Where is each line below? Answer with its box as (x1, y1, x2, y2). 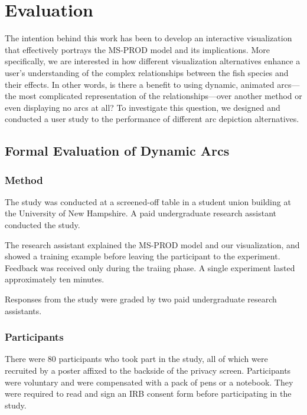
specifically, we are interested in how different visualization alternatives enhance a (5, 55, 301, 67)
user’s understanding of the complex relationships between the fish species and (5, 66, 289, 78)
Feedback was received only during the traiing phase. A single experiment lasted (5, 261, 295, 274)
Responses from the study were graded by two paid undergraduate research (5, 293, 277, 305)
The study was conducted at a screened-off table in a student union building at (5, 195, 291, 207)
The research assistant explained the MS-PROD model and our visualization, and (5, 238, 300, 251)
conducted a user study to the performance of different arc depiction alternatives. (5, 113, 299, 125)
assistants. (5, 304, 42, 317)
